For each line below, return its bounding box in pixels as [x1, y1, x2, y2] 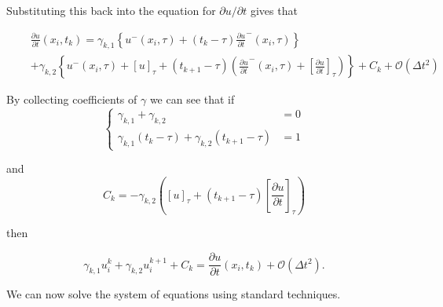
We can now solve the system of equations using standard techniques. [6, 286, 341, 302]
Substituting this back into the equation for [6, 2, 216, 18]
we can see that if [149, 91, 235, 108]
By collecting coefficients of [6, 91, 137, 108]
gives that [250, 2, 298, 18]
